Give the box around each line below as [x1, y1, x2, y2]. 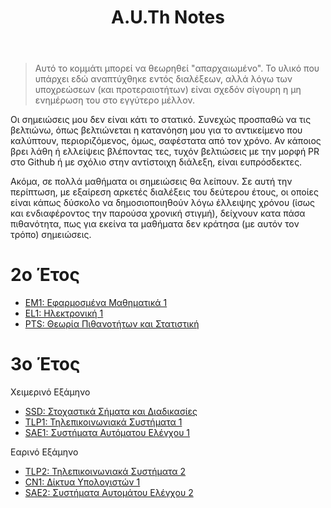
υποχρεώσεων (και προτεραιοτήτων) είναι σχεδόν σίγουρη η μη [34, 84, 302, 96]
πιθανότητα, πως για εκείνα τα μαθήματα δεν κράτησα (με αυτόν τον [10, 218, 300, 230]
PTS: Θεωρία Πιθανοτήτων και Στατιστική [24, 318, 200, 330]
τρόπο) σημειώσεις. [10, 229, 92, 241]
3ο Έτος [10, 353, 81, 376]
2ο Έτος [10, 264, 80, 286]
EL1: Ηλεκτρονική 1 [24, 307, 104, 320]
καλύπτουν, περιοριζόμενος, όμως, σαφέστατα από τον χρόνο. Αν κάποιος [10, 135, 322, 147]
